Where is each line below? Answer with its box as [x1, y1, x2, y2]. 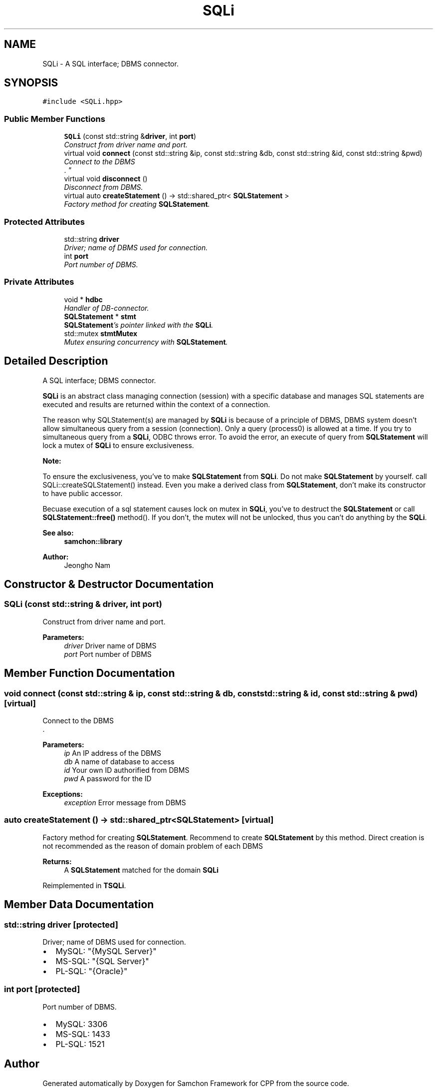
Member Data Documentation [4, 898, 154, 911]
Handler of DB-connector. [64, 303, 149, 312]
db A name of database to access [64, 757, 175, 766]
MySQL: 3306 [55, 1019, 108, 1029]
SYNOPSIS [4, 76, 58, 89]
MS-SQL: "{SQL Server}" [55, 956, 149, 966]
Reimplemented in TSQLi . [42, 881, 126, 890]
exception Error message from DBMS [64, 798, 186, 807]
